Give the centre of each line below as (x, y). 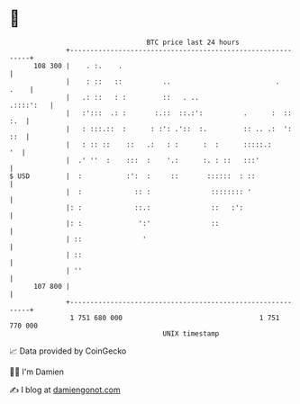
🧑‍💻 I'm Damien (37, 372)
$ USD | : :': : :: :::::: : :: (132, 176)
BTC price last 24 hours (193, 42)
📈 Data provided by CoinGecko (68, 351)
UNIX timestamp (191, 333)
